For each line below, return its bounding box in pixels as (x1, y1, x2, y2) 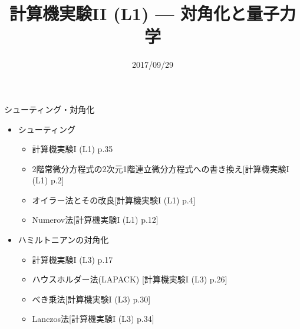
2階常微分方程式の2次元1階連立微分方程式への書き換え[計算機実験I (32, 162, 289, 175)
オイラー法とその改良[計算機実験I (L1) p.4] (32, 193, 196, 206)
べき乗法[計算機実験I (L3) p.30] (32, 292, 151, 305)
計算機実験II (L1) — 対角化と (9, 1, 247, 25)
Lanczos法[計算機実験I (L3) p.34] (32, 312, 154, 325)
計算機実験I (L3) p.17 (32, 253, 113, 265)
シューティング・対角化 (4, 103, 95, 115)
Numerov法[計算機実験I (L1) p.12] (32, 213, 159, 226)
